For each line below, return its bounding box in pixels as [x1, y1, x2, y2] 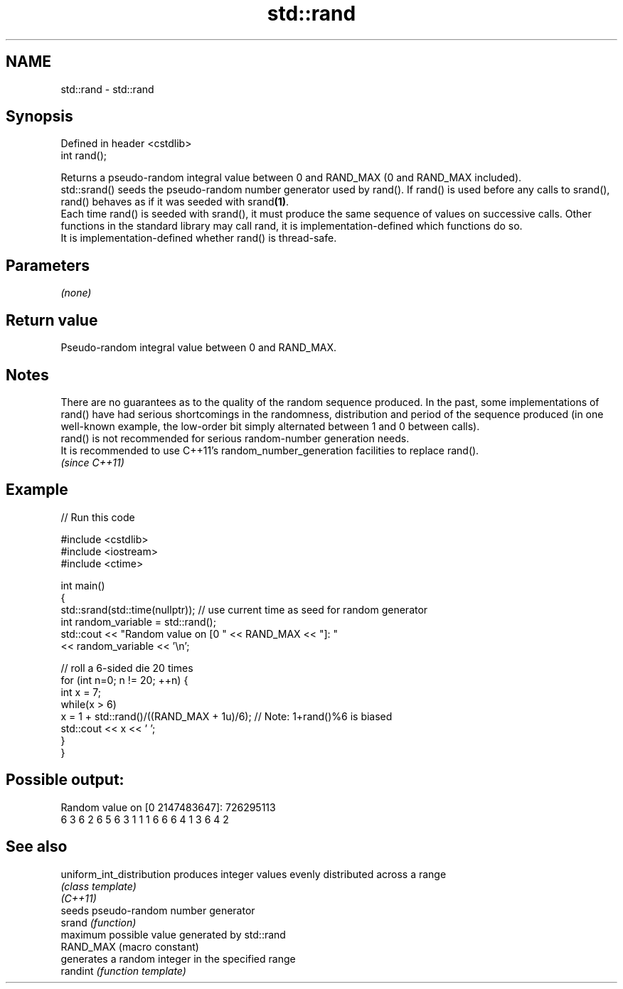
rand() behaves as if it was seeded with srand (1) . [60, 196, 289, 208]
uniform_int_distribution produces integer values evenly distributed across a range [60, 867, 447, 880]
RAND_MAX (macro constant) [60, 940, 199, 953]
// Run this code [60, 510, 135, 523]
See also [6, 838, 68, 856]
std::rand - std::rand [60, 82, 154, 95]
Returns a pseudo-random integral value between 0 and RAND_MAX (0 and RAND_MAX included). [60, 171, 522, 184]
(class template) [60, 880, 137, 892]
